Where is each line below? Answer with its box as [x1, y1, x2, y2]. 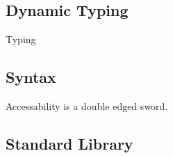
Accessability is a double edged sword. [6, 99, 168, 113]
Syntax [6, 66, 56, 88]
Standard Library [6, 132, 133, 154]
